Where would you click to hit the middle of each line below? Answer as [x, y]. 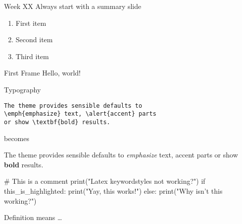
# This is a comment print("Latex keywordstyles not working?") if [105, 181]
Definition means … [33, 217]
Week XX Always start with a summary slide [73, 6]
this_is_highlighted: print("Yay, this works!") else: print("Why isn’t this [113, 190]
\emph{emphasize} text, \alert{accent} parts [80, 114]
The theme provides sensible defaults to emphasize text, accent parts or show [121, 155]
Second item [34, 39]
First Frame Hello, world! [42, 73]
